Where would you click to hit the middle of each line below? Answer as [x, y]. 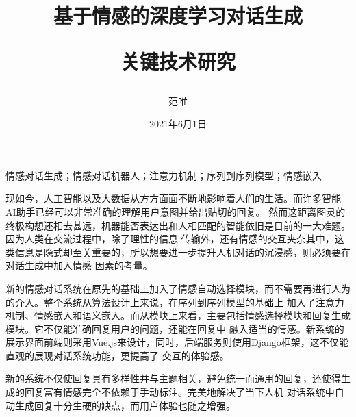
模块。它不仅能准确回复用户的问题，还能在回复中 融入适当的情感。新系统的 [175, 328]
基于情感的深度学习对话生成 [178, 15]
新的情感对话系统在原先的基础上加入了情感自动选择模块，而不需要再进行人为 [178, 288]
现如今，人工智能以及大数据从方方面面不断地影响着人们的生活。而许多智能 [173, 198]
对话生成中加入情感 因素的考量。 [79, 265]
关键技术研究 [178, 61]
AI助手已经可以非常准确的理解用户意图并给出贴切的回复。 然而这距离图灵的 [176, 211]
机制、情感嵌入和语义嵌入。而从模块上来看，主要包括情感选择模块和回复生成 [178, 315]
